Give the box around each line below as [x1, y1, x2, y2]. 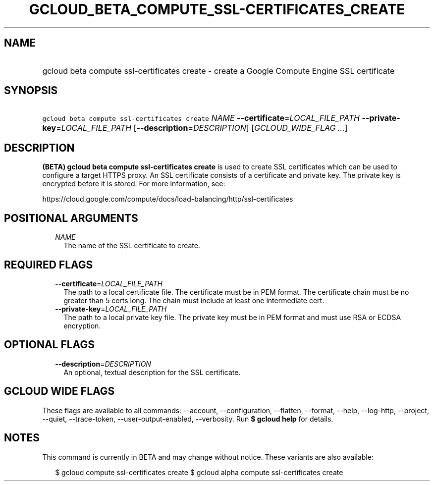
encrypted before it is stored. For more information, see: [42, 179, 225, 188]
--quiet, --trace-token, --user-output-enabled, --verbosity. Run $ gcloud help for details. [42, 414, 333, 423]
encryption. [63, 321, 101, 330]
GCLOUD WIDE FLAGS [4, 385, 115, 398]
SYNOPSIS [4, 84, 58, 97]
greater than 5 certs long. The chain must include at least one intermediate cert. [63, 296, 325, 305]
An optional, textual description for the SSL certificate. [63, 368, 241, 377]
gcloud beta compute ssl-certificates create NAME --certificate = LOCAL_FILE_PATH [42, 113, 360, 123]
